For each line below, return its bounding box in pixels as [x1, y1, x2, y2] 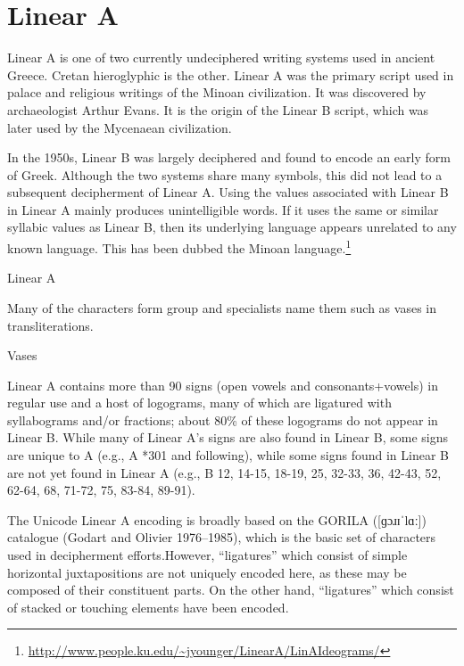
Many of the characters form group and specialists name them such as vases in [7, 298, 436, 317]
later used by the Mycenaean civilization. [7, 118, 232, 136]
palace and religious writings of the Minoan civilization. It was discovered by [7, 83, 427, 102]
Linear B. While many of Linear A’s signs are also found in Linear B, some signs [7, 428, 448, 447]
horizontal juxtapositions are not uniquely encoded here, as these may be [7, 563, 407, 581]
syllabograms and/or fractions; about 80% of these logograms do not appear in [7, 410, 438, 429]
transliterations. [7, 316, 94, 334]
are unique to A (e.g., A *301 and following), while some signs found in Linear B [7, 446, 449, 465]
